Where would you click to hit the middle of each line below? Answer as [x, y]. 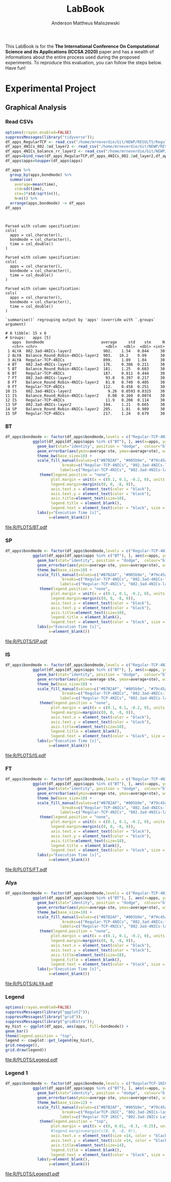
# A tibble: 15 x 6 [26, 333]
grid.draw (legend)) [26, 1050]
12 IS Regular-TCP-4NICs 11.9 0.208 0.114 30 [85, 400]
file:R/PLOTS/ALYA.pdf [29, 984]
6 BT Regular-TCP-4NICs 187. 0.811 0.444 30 [86, 373]
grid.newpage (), [22, 1045]
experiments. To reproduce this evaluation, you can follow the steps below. [84, 62]
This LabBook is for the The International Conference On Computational [82, 46]
